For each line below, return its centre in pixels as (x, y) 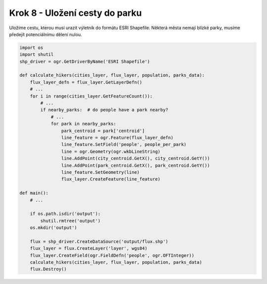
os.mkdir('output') (54, 228)
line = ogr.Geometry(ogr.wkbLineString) (111, 151)
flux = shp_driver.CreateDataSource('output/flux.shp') (99, 241)
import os (31, 47)
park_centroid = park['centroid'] (103, 131)
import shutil (37, 55)
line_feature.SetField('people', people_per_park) (124, 144)
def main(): (34, 193)
